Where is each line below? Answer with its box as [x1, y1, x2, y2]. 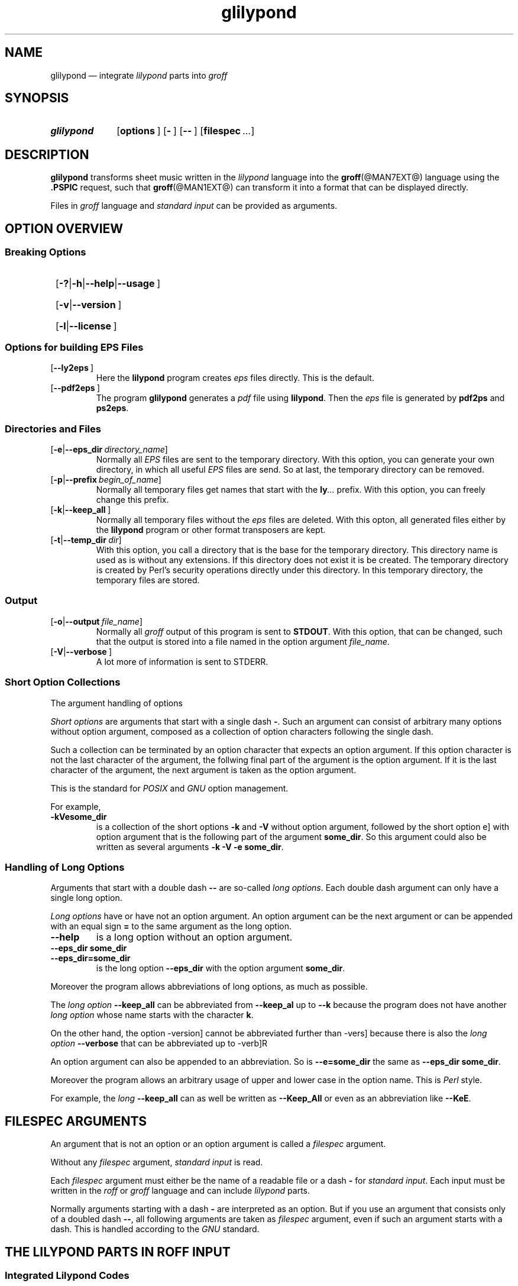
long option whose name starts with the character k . [50, 1010, 254, 1020]
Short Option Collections [5, 676, 121, 689]
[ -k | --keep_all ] [50, 505, 111, 515]
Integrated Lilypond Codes [5, 1269, 129, 1281]
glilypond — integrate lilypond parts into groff [50, 70, 228, 80]
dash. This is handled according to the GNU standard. [50, 1224, 260, 1235]
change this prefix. [96, 495, 169, 505]
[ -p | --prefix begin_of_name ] [50, 474, 161, 484]
